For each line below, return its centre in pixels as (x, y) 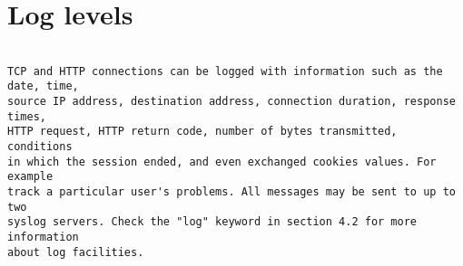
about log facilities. (76, 252)
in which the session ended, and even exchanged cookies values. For (222, 161)
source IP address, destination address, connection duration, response (231, 102)
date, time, (43, 86)
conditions (40, 147)
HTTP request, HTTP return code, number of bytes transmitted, (202, 132)
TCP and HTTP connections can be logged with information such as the (225, 71)
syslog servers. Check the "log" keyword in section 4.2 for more (212, 222)
